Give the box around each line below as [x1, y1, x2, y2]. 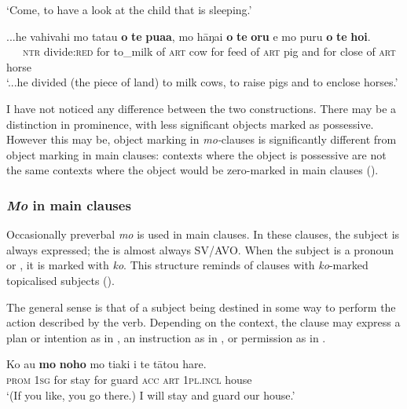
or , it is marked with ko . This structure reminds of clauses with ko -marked [6, 257, 368, 273]
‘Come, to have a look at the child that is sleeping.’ [6, 2, 252, 17]
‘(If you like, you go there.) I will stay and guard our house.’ [6, 386, 295, 403]
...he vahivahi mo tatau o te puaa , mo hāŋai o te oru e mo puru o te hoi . [6, 27, 371, 44]
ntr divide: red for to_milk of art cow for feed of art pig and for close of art [23, 43, 396, 60]
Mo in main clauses [6, 195, 131, 214]
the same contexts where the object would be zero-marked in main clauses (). [6, 162, 379, 178]
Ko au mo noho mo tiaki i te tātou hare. [6, 356, 207, 372]
